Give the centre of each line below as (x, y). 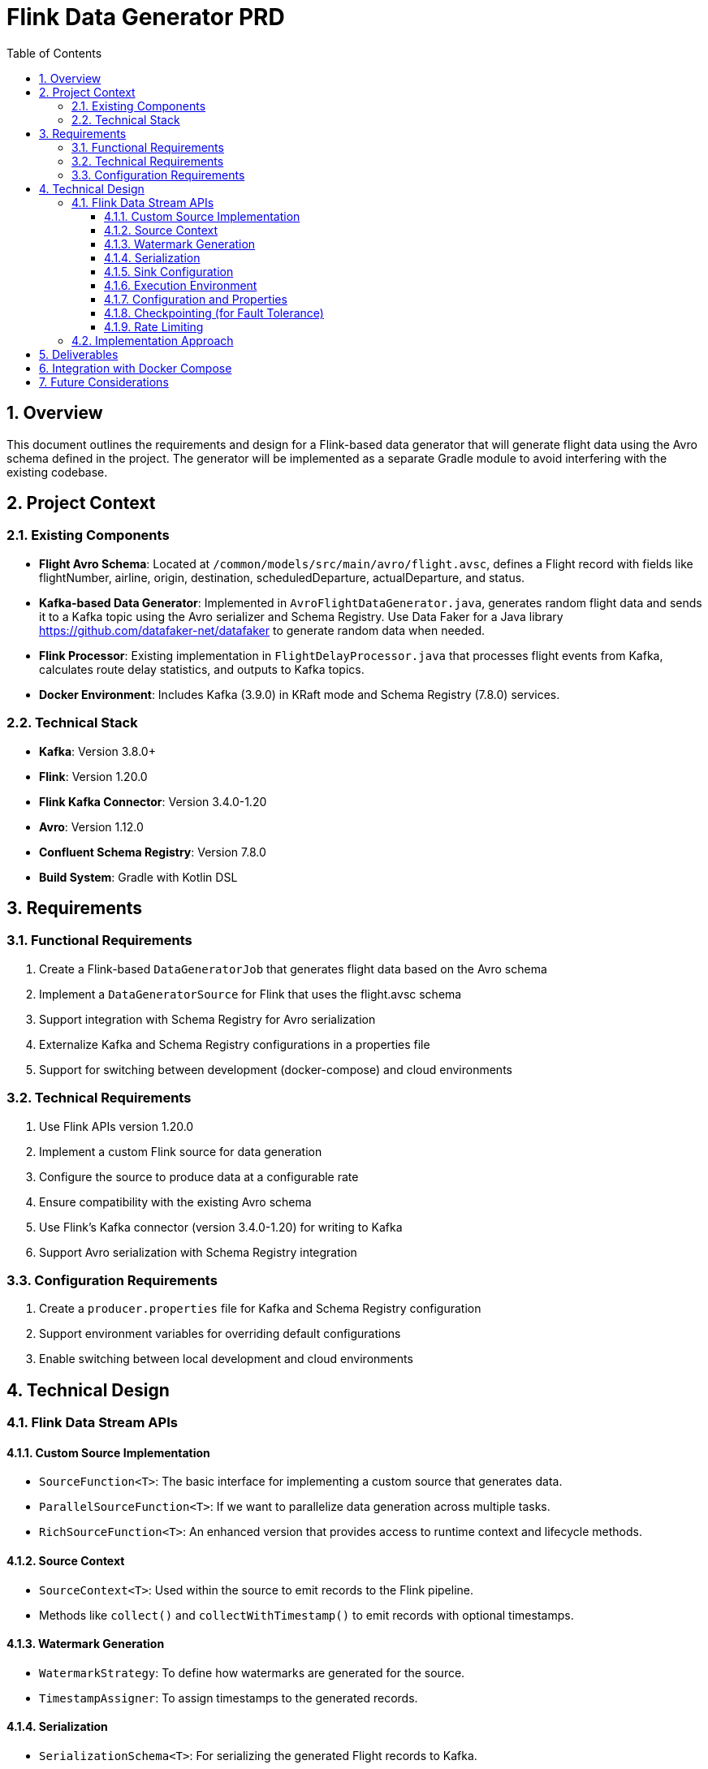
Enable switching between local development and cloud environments (226, 1359)
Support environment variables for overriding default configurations (220, 1334)
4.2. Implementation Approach (153, 340)
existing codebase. (57, 472)
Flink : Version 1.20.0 (93, 776)
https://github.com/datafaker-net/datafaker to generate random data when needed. (262, 630)
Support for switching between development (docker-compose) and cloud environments (276, 1069)
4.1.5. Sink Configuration (169, 271)
